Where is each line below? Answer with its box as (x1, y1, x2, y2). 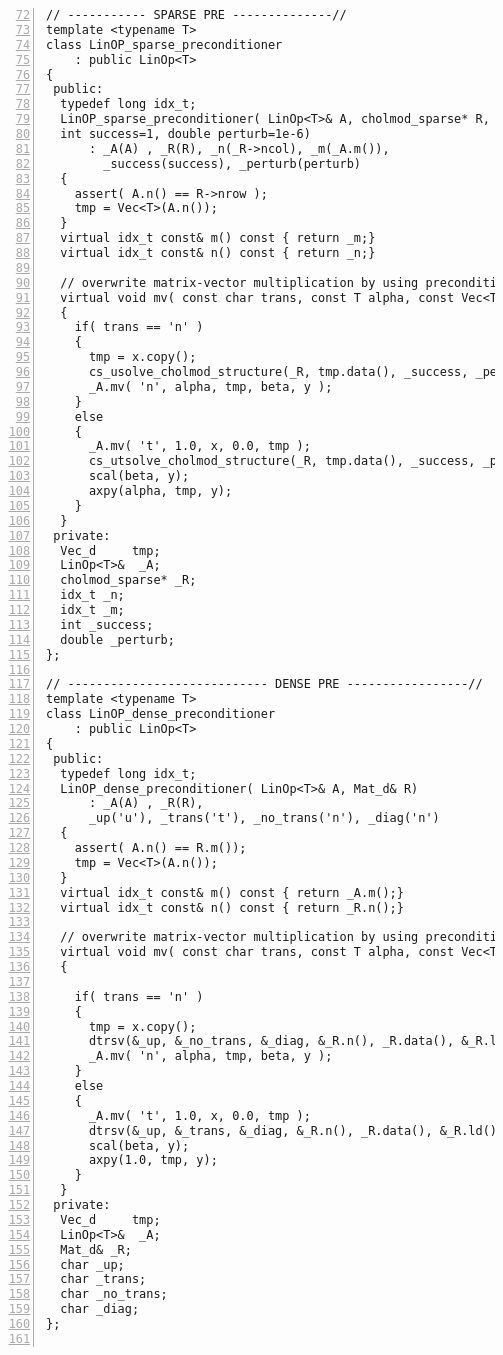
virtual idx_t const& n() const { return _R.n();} (60, 900, 404, 915)
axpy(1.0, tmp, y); (88, 1153, 218, 1168)
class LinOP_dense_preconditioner (46, 707, 276, 722)
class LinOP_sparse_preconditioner (46, 37, 283, 52)
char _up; (60, 1257, 125, 1272)
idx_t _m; (60, 603, 125, 617)
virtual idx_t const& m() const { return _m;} (60, 231, 376, 246)
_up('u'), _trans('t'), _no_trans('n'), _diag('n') (88, 811, 440, 826)
